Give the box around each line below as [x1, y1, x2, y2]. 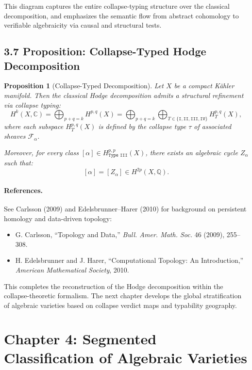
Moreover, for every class [4, 147, 79, 157]
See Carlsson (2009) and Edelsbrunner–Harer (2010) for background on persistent [4, 203, 247, 213]
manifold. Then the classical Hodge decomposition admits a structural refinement [4, 90, 244, 100]
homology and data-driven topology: [4, 213, 112, 223]
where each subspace [4, 121, 64, 131]
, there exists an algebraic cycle [145, 147, 238, 157]
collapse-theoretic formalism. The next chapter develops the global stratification [4, 290, 242, 301]
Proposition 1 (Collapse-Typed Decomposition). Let [4, 80, 164, 91]
